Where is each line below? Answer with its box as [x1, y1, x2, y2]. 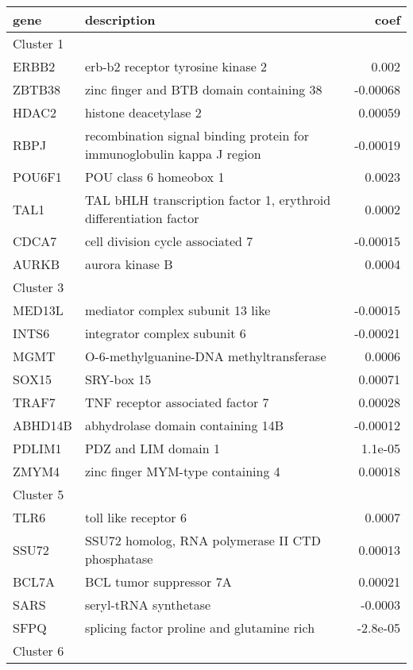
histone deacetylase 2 [84, 103, 202, 121]
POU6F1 [13, 167, 62, 186]
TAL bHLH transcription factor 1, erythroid [84, 191, 331, 209]
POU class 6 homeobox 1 [84, 167, 225, 186]
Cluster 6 [13, 641, 64, 660]
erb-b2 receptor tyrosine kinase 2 [84, 57, 268, 75]
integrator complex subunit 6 [84, 324, 246, 342]
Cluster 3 [13, 278, 64, 296]
